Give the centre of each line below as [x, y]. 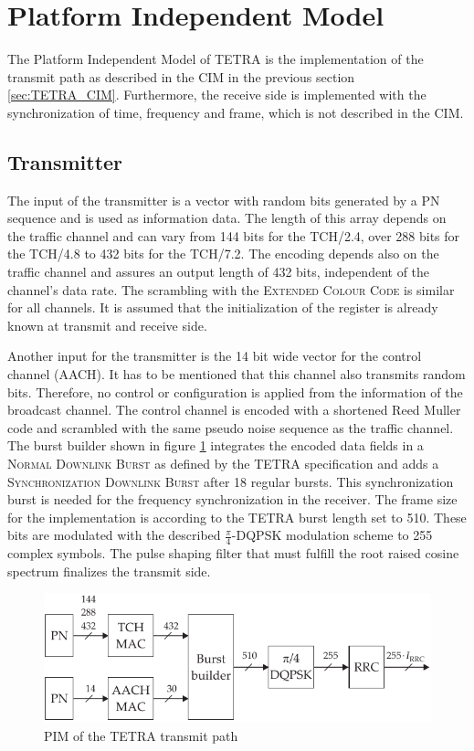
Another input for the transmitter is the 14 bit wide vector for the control [215, 356]
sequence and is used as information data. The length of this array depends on [227, 218]
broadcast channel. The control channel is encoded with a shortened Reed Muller [234, 410]
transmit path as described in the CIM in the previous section [181, 76]
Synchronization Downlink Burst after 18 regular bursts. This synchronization [231, 481]
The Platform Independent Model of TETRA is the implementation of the [216, 59]
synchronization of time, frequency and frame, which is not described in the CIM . [236, 112]
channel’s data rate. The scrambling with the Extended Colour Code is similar [231, 289]
